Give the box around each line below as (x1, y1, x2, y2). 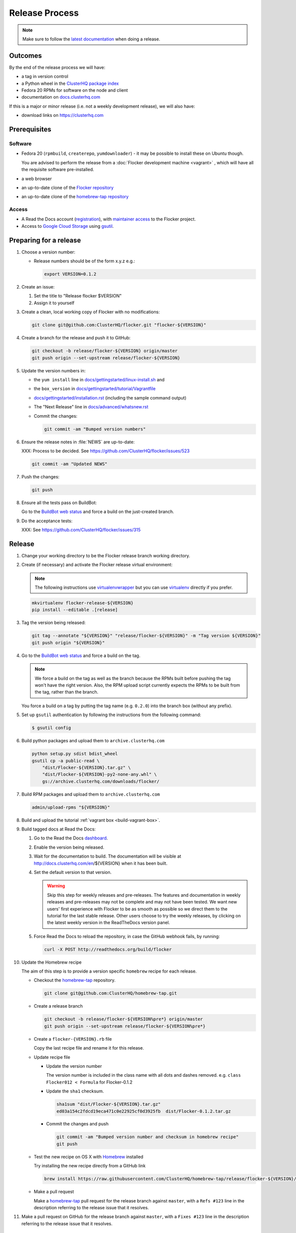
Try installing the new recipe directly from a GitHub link (34, 1163, 146, 1169)
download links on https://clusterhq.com (21, 112, 104, 118)
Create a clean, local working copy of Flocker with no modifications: (21, 309, 160, 315)
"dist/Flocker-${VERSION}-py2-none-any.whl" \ (42, 772, 157, 777)
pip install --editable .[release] (32, 607, 118, 613)
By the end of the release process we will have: (9, 64, 106, 70)
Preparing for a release (9, 236, 81, 244)
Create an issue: (21, 284, 55, 290)
